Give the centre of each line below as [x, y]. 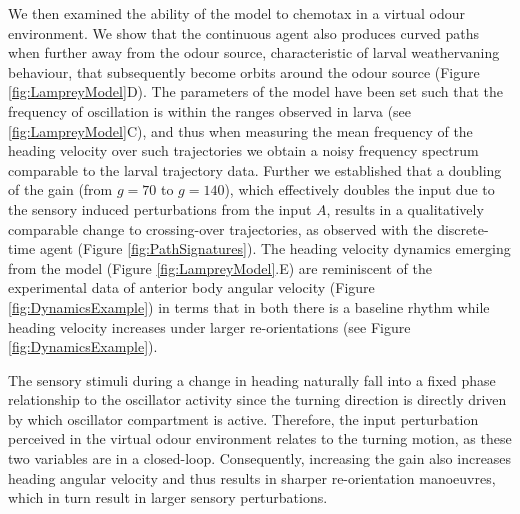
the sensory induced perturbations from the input [160, 208]
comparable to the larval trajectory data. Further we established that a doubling [255, 169]
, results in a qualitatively [405, 208]
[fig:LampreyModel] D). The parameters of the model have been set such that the [255, 91]
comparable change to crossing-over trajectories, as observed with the [220, 228]
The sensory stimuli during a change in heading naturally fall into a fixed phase [252, 379]
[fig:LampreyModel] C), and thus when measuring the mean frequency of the [240, 130]
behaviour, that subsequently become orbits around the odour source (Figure [244, 71]
